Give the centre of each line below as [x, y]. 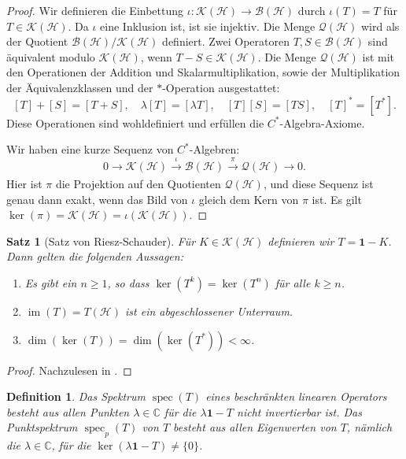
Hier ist [24, 183]
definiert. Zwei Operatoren [226, 41]
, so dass [128, 282]
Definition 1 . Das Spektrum [76, 396]
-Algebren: [214, 149]
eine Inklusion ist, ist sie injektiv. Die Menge [208, 26]
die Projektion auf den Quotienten [138, 183]
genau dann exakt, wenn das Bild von [97, 199]
